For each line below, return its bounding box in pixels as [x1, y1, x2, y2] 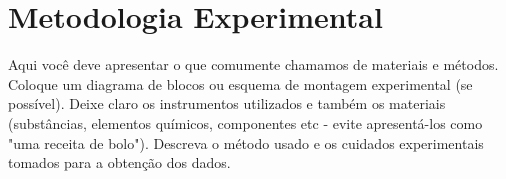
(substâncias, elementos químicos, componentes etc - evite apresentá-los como [8, 112, 483, 133]
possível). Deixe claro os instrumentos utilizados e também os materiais [8, 93, 446, 114]
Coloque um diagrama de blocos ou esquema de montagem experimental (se [8, 73, 473, 94]
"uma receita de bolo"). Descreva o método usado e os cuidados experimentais [8, 132, 484, 153]
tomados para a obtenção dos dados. [8, 152, 231, 173]
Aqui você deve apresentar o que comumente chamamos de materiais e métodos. [8, 54, 499, 75]
